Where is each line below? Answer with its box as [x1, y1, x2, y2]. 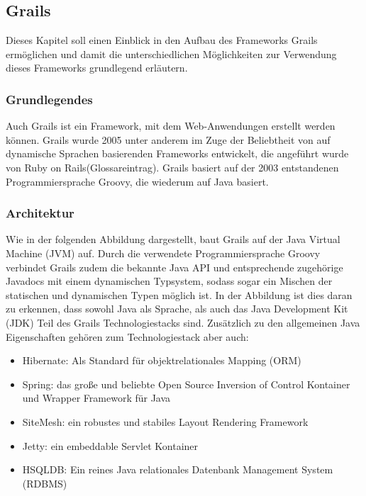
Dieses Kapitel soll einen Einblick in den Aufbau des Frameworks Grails [6, 33, 318, 47]
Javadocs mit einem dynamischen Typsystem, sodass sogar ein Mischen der [6, 274, 333, 288]
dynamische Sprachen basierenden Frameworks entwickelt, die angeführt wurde [6, 146, 349, 161]
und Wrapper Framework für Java [22, 390, 171, 405]
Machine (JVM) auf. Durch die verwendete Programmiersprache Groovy [6, 245, 321, 260]
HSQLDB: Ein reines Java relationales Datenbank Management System [22, 462, 333, 477]
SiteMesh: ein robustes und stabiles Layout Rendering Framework [22, 414, 309, 429]
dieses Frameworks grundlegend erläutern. [6, 60, 188, 75]
